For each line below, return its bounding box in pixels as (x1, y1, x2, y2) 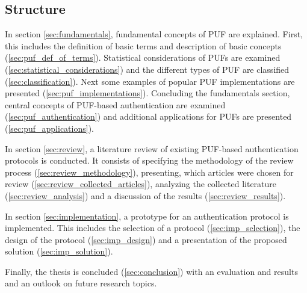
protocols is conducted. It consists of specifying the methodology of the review (5, 154, 294, 167)
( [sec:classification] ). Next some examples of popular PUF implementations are (5, 75, 295, 87)
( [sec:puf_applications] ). (5, 122, 94, 134)
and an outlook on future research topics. (5, 277, 157, 289)
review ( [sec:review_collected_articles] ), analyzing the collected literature (5, 177, 277, 190)
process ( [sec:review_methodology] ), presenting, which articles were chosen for (5, 165, 294, 178)
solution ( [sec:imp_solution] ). (5, 245, 113, 258)
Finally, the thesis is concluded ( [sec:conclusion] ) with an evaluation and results (5, 265, 298, 277)
